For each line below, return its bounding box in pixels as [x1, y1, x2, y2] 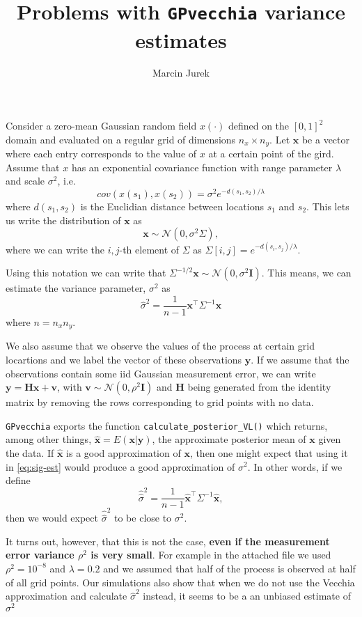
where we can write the [6, 242, 104, 256]
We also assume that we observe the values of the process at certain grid [6, 338, 315, 353]
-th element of [119, 242, 180, 256]
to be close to [114, 510, 172, 525]
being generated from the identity [187, 380, 331, 394]
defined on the [228, 118, 290, 133]
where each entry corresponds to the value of [6, 146, 197, 161]
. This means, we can [261, 265, 352, 280]
